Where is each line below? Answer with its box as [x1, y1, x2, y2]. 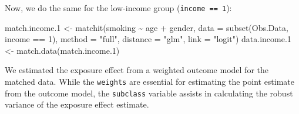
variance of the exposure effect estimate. [5, 98, 149, 110]
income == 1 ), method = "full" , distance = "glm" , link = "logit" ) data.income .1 [5, 33, 291, 45]
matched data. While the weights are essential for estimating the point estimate [5, 75, 295, 88]
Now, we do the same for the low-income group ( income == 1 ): [5, 2, 232, 13]
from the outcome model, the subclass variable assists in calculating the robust [5, 87, 293, 99]
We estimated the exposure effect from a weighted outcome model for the [5, 64, 268, 76]
